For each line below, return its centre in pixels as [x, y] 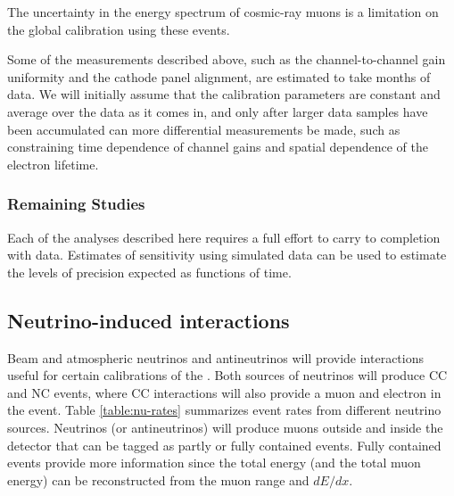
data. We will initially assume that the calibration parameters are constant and [224, 94]
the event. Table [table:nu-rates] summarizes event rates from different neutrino [224, 410]
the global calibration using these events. [119, 29]
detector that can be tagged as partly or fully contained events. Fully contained [224, 445]
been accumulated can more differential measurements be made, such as [204, 129]
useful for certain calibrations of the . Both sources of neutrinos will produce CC [227, 375]
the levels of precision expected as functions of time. [149, 272]
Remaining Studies [76, 204]
